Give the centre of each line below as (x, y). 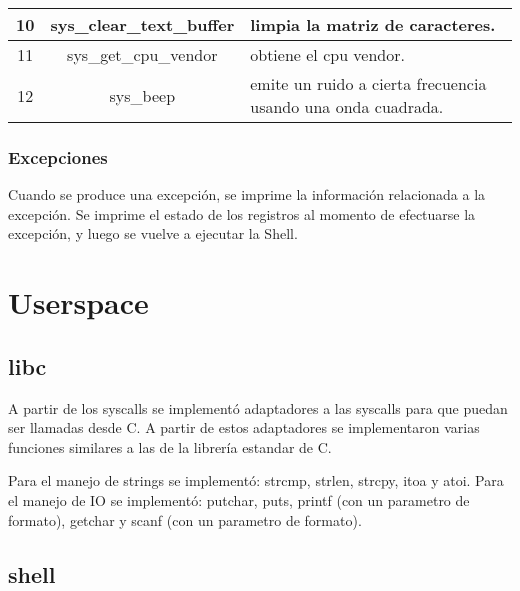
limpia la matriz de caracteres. (373, 24)
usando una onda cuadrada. (347, 106)
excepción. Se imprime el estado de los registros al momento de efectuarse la (242, 213)
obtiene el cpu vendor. (327, 54)
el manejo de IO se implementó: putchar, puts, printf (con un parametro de (239, 499)
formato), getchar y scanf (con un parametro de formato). (185, 519)
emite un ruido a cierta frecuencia (368, 83)
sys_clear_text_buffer (142, 24)
